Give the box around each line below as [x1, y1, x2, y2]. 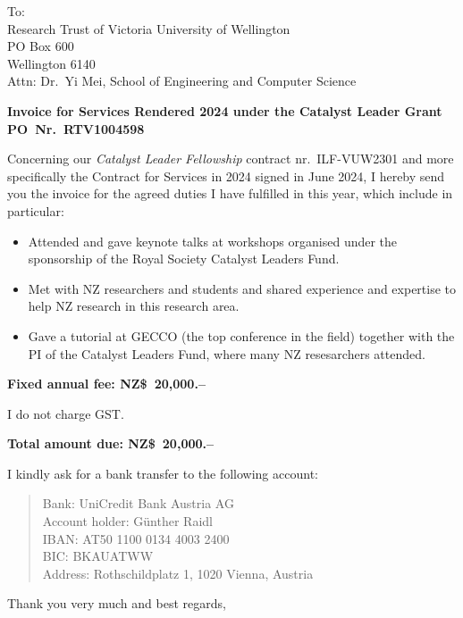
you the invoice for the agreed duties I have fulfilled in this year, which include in [7, 184, 453, 203]
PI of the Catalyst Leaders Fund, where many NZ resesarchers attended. [28, 344, 425, 363]
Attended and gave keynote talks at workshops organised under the [28, 231, 398, 250]
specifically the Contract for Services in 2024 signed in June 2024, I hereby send [7, 166, 445, 185]
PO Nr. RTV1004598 [7, 119, 145, 138]
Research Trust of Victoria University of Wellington [7, 19, 290, 38]
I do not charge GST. [7, 404, 124, 422]
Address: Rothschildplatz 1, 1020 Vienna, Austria [42, 564, 314, 582]
